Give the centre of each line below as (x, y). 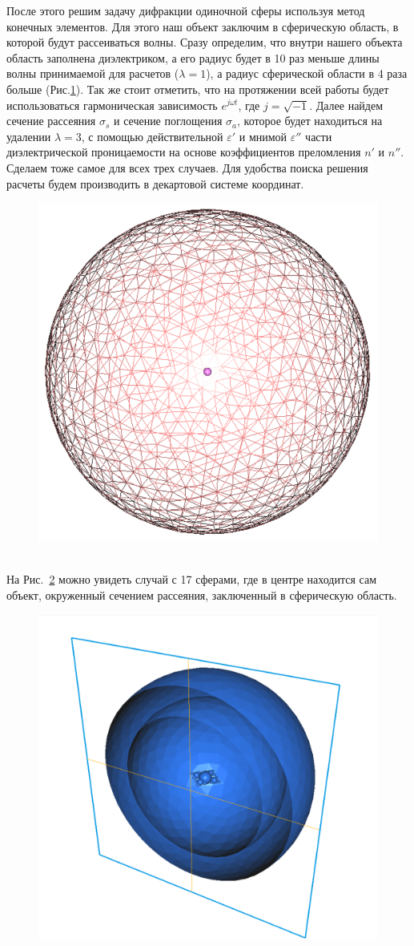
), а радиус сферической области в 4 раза (307, 73)
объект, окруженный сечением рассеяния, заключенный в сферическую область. (202, 594)
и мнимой (263, 136)
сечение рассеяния (51, 121)
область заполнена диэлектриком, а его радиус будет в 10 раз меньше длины (193, 57)
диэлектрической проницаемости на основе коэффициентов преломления (184, 152)
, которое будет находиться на (310, 121)
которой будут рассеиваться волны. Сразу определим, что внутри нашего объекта (205, 42)
